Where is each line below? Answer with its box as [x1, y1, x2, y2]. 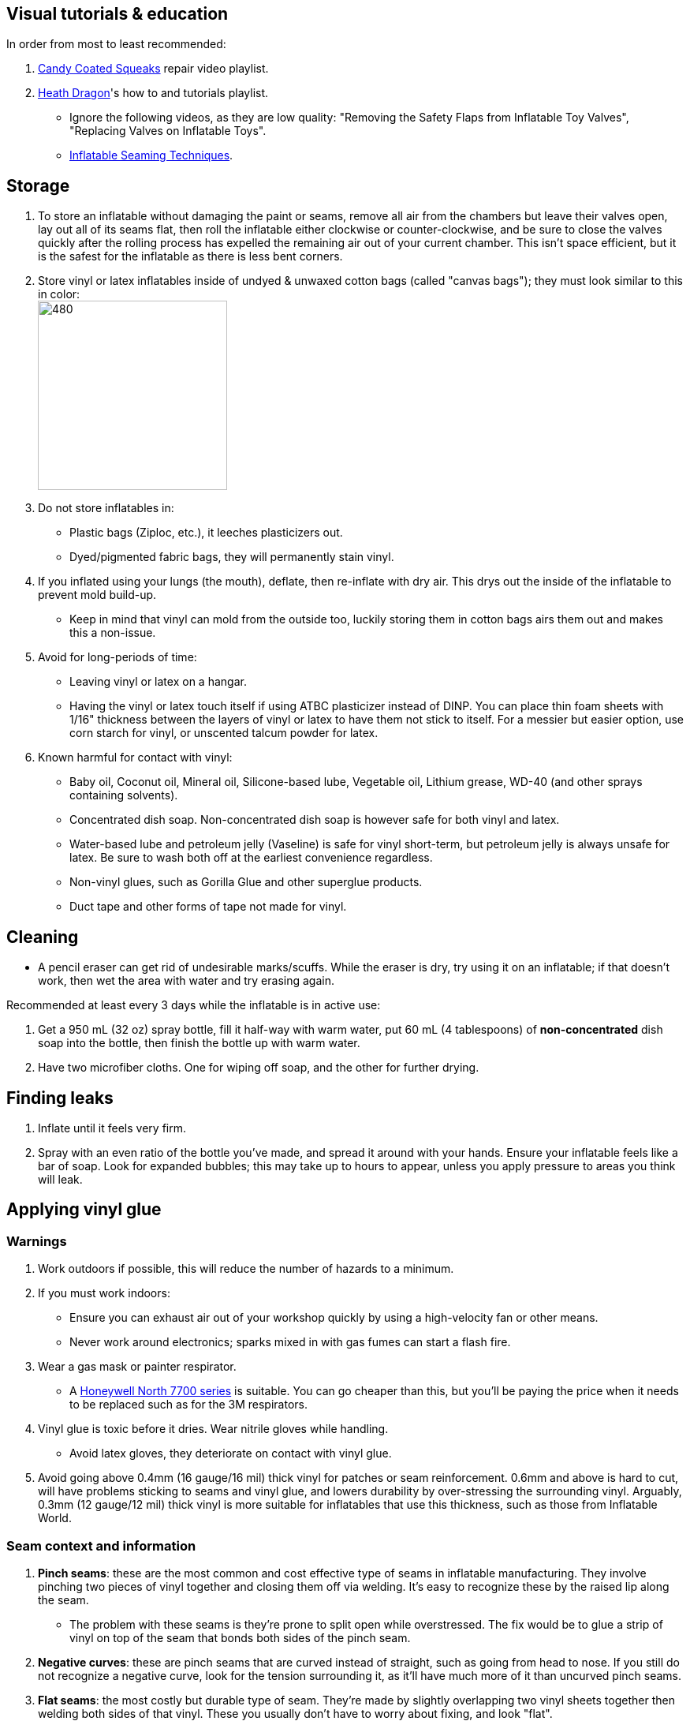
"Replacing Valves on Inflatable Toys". [69, 124, 267, 138]
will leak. [38, 1172, 83, 1186]
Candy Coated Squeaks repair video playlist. [38, 62, 269, 76]
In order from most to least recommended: [6, 37, 226, 51]
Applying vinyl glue [6, 1199, 162, 1220]
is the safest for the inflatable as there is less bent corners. [38, 249, 343, 264]
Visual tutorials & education [6, 4, 229, 24]
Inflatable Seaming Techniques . [69, 148, 233, 163]
